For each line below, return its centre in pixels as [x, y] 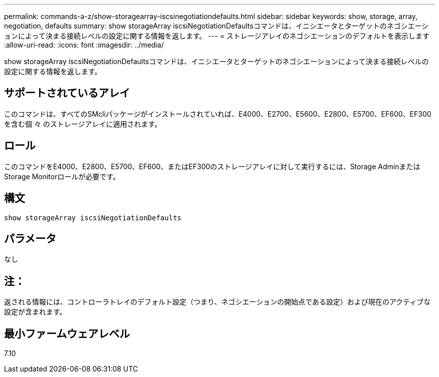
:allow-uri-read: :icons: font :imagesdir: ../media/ [84, 45]
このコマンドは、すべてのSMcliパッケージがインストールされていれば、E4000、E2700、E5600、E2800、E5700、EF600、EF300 [218, 114]
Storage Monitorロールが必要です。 [62, 176]
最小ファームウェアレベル [67, 333]
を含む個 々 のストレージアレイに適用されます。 [83, 124]
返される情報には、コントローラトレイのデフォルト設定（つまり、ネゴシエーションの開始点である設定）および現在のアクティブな [217, 302]
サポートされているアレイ [67, 93]
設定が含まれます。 [35, 312]
